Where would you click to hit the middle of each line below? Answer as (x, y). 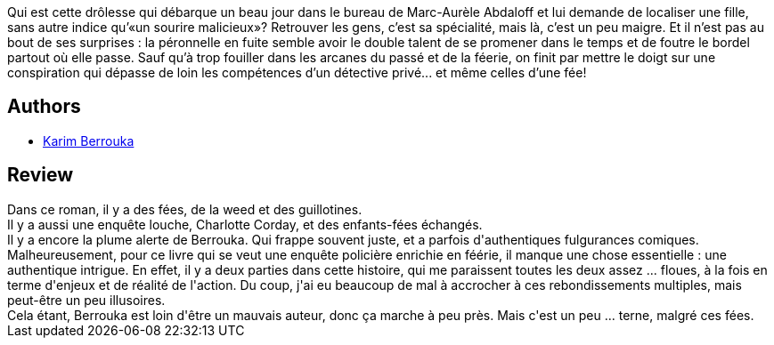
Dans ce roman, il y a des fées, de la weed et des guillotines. (185, 209)
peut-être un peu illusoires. (86, 300)
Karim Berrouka (89, 140)
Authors (44, 107)
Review (41, 175)
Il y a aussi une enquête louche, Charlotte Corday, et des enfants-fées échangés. (245, 224)
